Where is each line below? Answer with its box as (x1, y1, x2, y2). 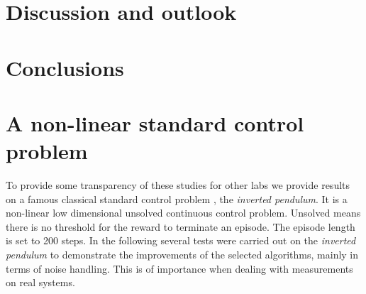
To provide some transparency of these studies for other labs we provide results (6, 178, 350, 192)
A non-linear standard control (6, 108, 304, 137)
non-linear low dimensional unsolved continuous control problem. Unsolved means (6, 205, 361, 220)
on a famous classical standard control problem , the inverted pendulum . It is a (6, 191, 348, 206)
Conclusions (6, 53, 124, 82)
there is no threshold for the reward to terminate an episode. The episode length (6, 219, 355, 234)
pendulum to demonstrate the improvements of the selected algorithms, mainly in (6, 247, 359, 262)
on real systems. (6, 275, 75, 290)
